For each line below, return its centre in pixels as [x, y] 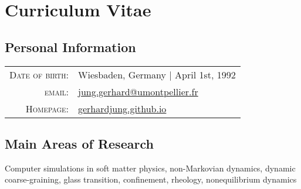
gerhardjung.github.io [122, 108]
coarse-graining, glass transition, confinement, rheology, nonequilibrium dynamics [151, 179]
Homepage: [47, 108]
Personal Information [70, 47]
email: [56, 91]
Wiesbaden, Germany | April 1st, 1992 [157, 74]
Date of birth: [39, 74]
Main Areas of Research [79, 143]
